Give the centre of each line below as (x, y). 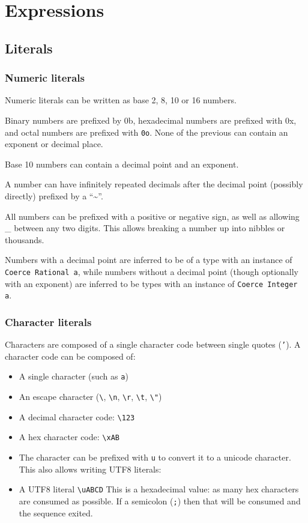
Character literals (48, 322)
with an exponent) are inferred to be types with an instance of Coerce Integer (151, 283)
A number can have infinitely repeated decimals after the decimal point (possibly (154, 184)
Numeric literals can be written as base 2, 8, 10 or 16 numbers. (121, 100)
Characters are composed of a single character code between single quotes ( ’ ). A (153, 344)
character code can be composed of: (70, 356)
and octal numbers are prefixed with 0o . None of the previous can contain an (146, 132)
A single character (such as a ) (74, 376)
